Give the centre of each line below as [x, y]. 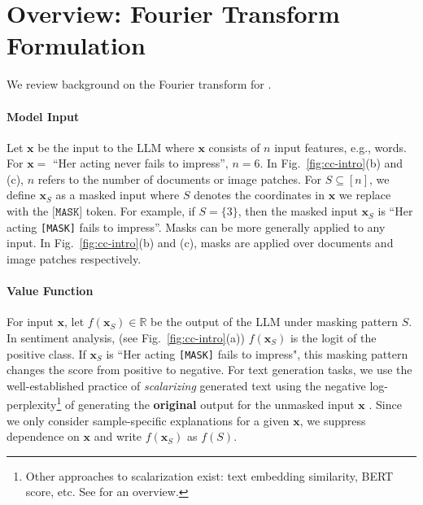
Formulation [76, 45]
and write [118, 436]
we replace [365, 195]
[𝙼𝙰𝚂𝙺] [68, 213]
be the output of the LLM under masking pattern [275, 322]
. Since [385, 404]
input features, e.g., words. [340, 147]
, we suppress [333, 420]
